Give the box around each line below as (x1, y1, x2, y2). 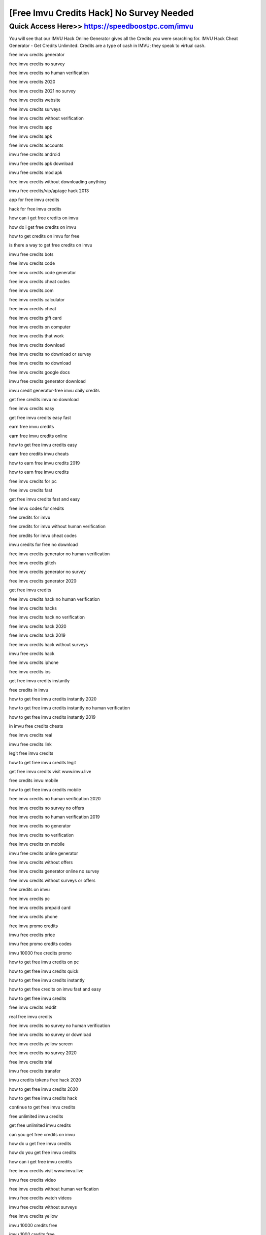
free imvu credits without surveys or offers (9, 877, 96, 883)
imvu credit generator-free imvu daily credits (9, 387, 100, 393)
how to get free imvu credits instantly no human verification (9, 705, 130, 711)
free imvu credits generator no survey (9, 569, 86, 575)
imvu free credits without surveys (9, 1204, 77, 1210)
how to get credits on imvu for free (9, 233, 80, 239)
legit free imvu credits (9, 750, 54, 756)
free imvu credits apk (9, 133, 53, 139)
